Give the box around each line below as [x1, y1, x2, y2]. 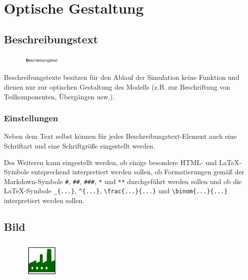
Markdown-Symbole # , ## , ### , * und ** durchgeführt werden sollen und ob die [4, 176, 242, 186]
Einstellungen [4, 112, 58, 124]
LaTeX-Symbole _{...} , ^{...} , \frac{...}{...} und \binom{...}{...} [4, 186, 228, 196]
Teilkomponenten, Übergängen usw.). [4, 91, 115, 101]
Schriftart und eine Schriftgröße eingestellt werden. [4, 140, 156, 150]
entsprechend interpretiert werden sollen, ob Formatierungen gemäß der [31, 167, 245, 177]
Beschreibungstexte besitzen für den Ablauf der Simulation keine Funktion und [4, 72, 240, 82]
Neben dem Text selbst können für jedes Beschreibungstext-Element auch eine [4, 131, 237, 141]
